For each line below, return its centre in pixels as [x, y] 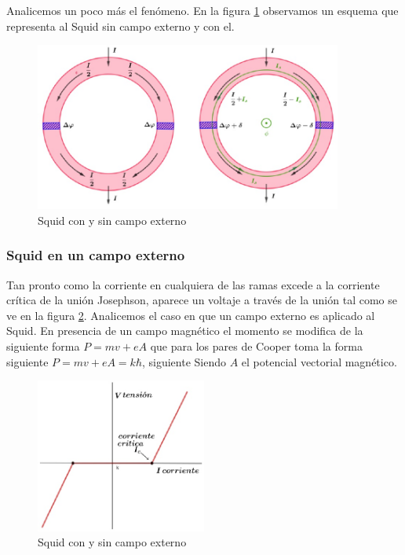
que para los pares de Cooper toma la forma [256, 346]
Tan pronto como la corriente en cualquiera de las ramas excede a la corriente [193, 284]
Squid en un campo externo [96, 255]
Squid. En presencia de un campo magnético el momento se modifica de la [185, 331]
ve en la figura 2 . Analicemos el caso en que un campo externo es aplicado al [191, 315]
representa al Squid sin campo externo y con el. [120, 26]
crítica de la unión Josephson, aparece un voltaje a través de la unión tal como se [202, 300]
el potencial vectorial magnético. [319, 361]
